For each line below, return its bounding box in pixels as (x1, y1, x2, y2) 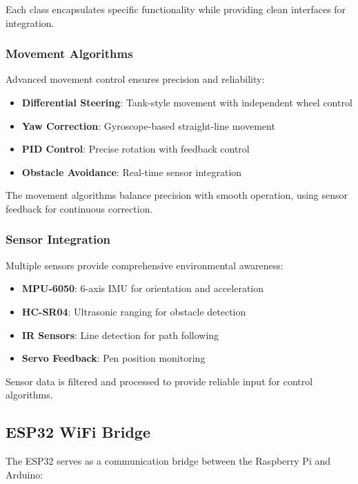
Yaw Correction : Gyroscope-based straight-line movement (21, 118, 275, 133)
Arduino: (6, 467, 43, 481)
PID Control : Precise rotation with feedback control (21, 142, 250, 156)
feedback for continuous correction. (6, 201, 153, 215)
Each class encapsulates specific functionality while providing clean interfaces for (6, 2, 346, 16)
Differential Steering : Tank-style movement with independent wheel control (21, 95, 352, 109)
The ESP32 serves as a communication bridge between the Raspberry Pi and (6, 454, 331, 468)
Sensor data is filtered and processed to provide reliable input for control (6, 374, 313, 388)
